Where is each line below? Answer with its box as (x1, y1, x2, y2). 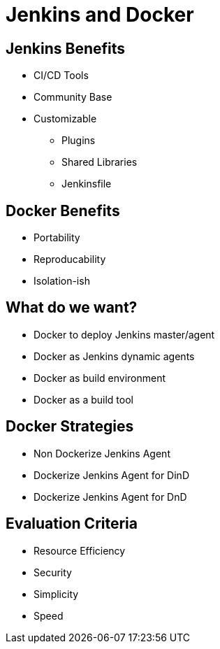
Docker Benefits (6, 201, 120, 220)
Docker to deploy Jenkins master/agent (34, 328, 215, 341)
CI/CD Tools (34, 69, 89, 82)
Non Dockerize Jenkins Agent (34, 447, 170, 459)
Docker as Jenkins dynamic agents (34, 350, 195, 362)
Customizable (34, 113, 97, 125)
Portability (34, 231, 80, 244)
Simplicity (34, 587, 79, 600)
